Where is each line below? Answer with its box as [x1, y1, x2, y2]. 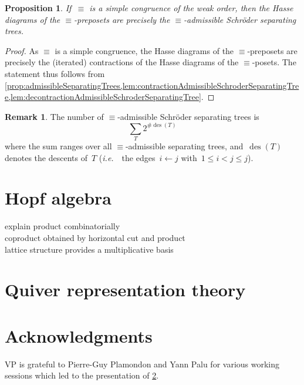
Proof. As [5, 44, 39, 56]
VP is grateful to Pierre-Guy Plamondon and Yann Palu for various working [5, 357, 280, 370]
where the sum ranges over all [5, 140, 112, 152]
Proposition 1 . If [5, 2, 72, 14]
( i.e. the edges [99, 151, 156, 163]
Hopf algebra [5, 186, 112, 210]
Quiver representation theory [5, 277, 246, 302]
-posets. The [252, 56, 296, 68]
